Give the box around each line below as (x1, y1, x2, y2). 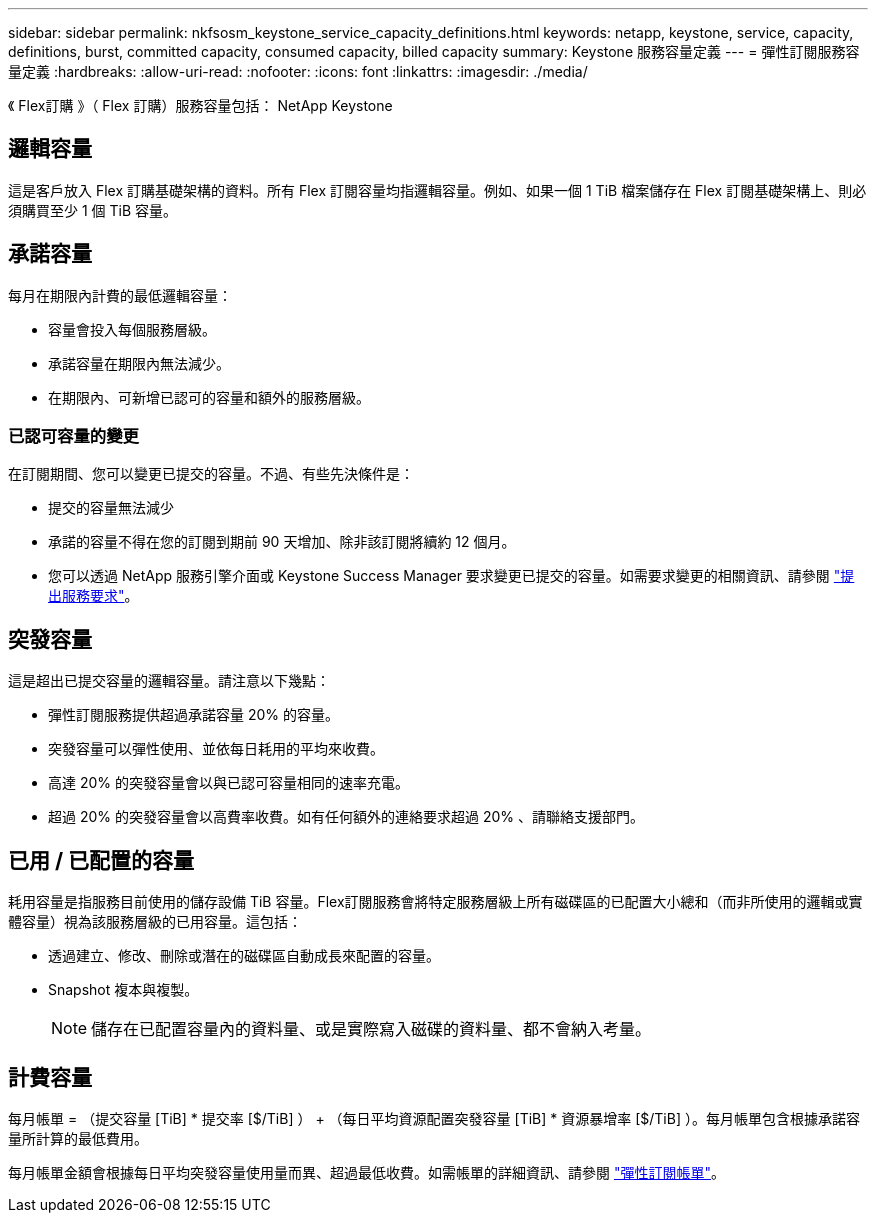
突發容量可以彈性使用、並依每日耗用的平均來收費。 (48, 740, 384, 758)
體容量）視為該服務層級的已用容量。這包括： (8, 913, 302, 931)
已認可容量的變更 (8, 426, 139, 447)
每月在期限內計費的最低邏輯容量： (8, 286, 232, 304)
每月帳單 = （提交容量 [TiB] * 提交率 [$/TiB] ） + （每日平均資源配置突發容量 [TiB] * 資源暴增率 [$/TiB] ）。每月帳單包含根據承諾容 (8, 1109, 860, 1127)
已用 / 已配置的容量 (8, 847, 195, 873)
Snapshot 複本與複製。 (48, 981, 199, 999)
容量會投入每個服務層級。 (48, 320, 216, 338)
